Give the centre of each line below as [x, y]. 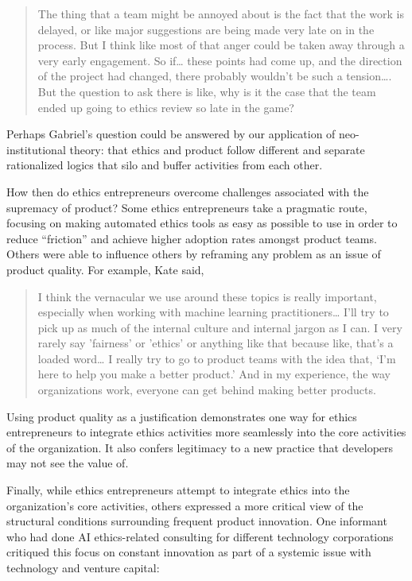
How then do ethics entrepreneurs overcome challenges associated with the [188, 191]
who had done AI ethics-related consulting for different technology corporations [200, 536]
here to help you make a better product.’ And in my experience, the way [214, 374]
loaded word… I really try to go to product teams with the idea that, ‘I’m [217, 358]
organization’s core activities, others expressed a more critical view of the [185, 505]
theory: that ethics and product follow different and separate [217, 149]
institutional [36, 149]
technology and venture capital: [83, 567]
